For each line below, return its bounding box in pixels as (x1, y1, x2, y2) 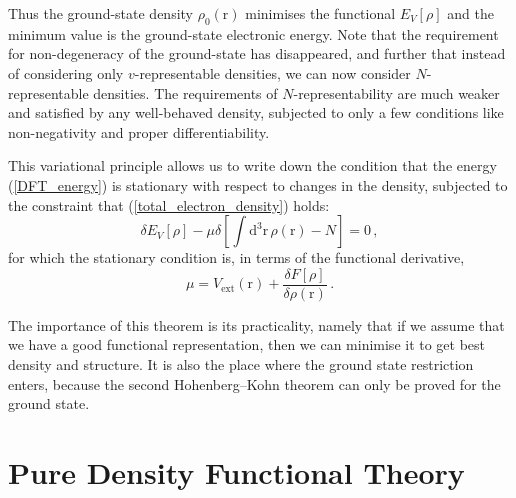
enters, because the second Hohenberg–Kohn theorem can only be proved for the (8, 373, 501, 394)
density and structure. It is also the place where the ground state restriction (8, 353, 474, 374)
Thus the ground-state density (8, 3, 193, 23)
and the (447, 3, 494, 23)
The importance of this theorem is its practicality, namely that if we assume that (8, 314, 505, 335)
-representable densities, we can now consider (134, 62, 411, 83)
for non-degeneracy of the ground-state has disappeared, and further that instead (8, 43, 506, 64)
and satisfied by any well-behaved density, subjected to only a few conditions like (8, 102, 504, 123)
